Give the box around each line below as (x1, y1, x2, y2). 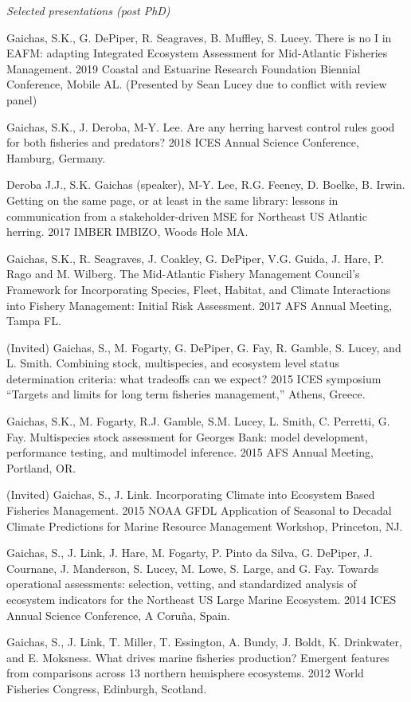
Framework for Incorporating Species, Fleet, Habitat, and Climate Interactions (6, 280, 391, 297)
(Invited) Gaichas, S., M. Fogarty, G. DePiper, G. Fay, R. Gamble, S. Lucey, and (6, 339, 401, 355)
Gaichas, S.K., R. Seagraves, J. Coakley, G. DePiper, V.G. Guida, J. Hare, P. (6, 249, 384, 266)
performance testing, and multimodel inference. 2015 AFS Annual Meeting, (6, 444, 374, 461)
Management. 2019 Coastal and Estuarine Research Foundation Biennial (6, 60, 361, 76)
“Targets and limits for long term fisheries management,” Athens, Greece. (6, 386, 366, 402)
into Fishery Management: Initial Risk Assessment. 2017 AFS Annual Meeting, (6, 296, 393, 313)
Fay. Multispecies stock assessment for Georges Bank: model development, (6, 428, 368, 445)
